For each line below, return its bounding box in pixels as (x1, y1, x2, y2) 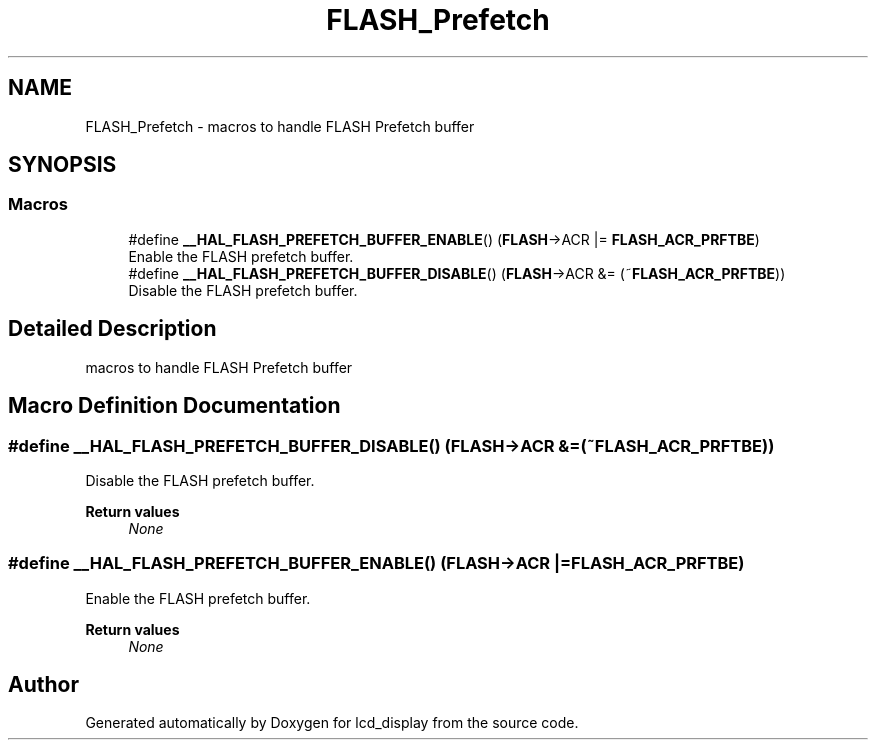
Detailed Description (8, 316, 217, 342)
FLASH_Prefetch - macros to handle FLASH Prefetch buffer (85, 117, 475, 135)
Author (8, 672, 79, 698)
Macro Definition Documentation (8, 393, 341, 419)
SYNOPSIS (8, 152, 117, 178)
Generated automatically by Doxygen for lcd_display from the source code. (85, 714, 579, 732)
